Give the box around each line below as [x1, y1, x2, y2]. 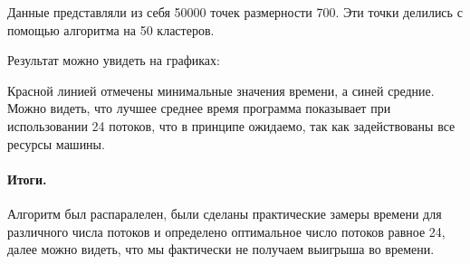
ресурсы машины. [7, 134, 105, 153]
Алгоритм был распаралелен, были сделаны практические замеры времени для [7, 203, 442, 222]
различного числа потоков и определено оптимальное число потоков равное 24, [7, 222, 446, 240]
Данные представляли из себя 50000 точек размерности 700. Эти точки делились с [7, 3, 463, 21]
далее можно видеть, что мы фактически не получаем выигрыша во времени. [7, 240, 435, 259]
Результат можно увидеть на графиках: [7, 51, 220, 70]
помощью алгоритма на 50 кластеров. [7, 20, 215, 39]
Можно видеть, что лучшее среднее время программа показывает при [7, 99, 391, 118]
